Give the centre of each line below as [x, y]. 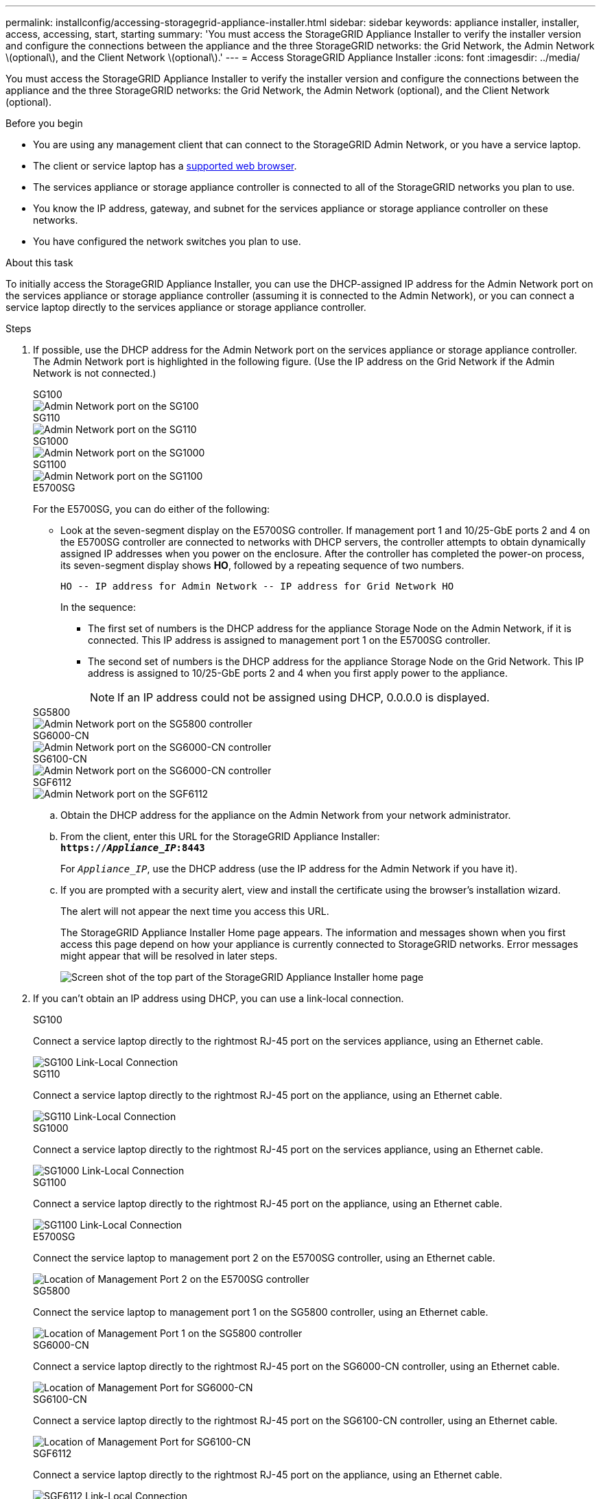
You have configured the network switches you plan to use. [167, 241]
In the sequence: [98, 607]
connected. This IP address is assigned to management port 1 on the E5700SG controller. [289, 640]
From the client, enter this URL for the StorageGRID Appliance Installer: [220, 836]
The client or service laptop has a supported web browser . [165, 166]
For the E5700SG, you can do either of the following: [152, 509]
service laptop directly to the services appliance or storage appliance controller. [186, 307]
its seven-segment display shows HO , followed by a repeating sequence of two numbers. [262, 565]
